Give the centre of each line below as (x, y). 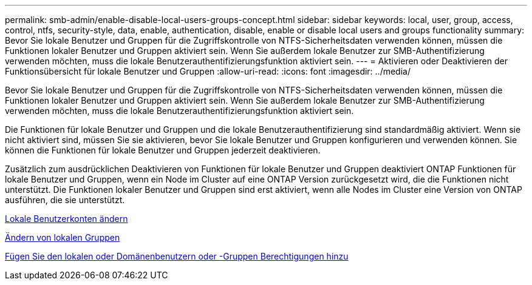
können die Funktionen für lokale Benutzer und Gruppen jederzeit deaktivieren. (163, 150)
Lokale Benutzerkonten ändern (66, 219)
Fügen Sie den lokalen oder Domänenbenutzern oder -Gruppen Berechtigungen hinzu (177, 256)
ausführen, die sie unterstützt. (65, 200)
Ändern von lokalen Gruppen (63, 237)
